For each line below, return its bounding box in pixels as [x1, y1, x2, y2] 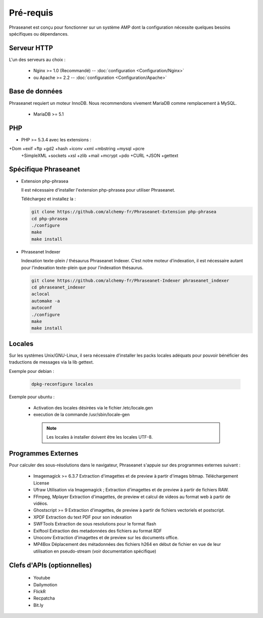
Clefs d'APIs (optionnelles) [9, 561, 92, 569]
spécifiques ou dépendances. [9, 31, 69, 37]
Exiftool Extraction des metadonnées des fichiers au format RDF [33, 528, 162, 534]
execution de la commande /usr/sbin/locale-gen [33, 412, 130, 418]
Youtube [33, 575, 51, 581]
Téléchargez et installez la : [21, 196, 76, 202]
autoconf [31, 305, 53, 310]
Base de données [9, 87, 63, 96]
